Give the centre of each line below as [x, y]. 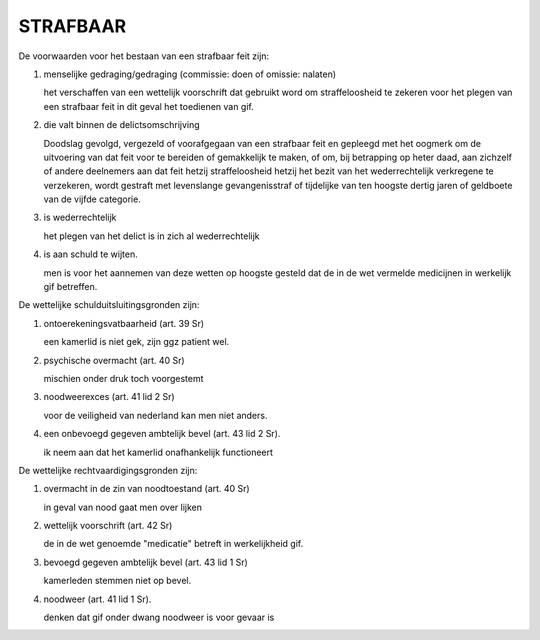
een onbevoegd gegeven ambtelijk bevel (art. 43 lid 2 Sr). [162, 434]
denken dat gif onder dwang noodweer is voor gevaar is [159, 617]
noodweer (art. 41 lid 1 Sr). [97, 599]
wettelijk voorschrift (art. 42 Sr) [108, 526]
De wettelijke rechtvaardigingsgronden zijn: [108, 470]
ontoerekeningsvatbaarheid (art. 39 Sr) [124, 323]
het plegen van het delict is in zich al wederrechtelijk [151, 236]
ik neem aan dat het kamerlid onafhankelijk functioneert [158, 452]
